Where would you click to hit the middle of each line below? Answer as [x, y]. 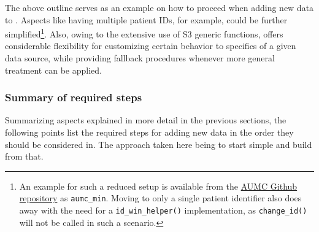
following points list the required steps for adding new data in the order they [149, 132]
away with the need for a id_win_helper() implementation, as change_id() [163, 210]
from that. [24, 156]
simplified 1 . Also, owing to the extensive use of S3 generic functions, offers [144, 33]
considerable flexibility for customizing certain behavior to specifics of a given [151, 46]
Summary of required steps [74, 97]
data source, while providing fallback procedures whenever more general [140, 58]
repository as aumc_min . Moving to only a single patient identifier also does [160, 198]
